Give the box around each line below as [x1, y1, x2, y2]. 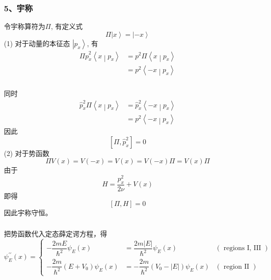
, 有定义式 [51, 21, 83, 31]
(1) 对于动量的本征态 [4, 38, 70, 48]
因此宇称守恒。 [4, 207, 52, 218]
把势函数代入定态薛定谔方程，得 [4, 229, 107, 238]
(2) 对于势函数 [4, 148, 50, 158]
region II [223, 263, 249, 270]
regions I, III [223, 245, 261, 252]
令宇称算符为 [4, 21, 45, 31]
